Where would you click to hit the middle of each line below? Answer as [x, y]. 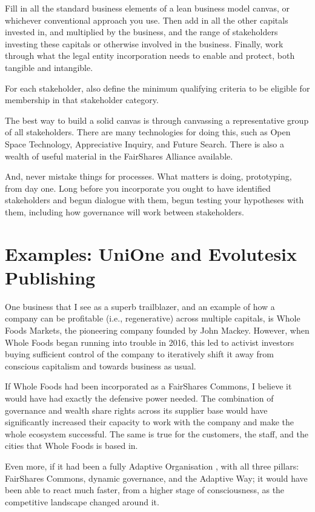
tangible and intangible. [49, 67]
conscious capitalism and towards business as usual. [101, 365]
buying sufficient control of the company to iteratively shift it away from [139, 354]
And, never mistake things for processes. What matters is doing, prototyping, [148, 176]
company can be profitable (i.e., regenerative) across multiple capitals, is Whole [153, 318]
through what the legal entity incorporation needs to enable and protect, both [150, 56]
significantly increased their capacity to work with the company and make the [150, 422]
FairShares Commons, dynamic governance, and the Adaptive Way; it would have [156, 478]
